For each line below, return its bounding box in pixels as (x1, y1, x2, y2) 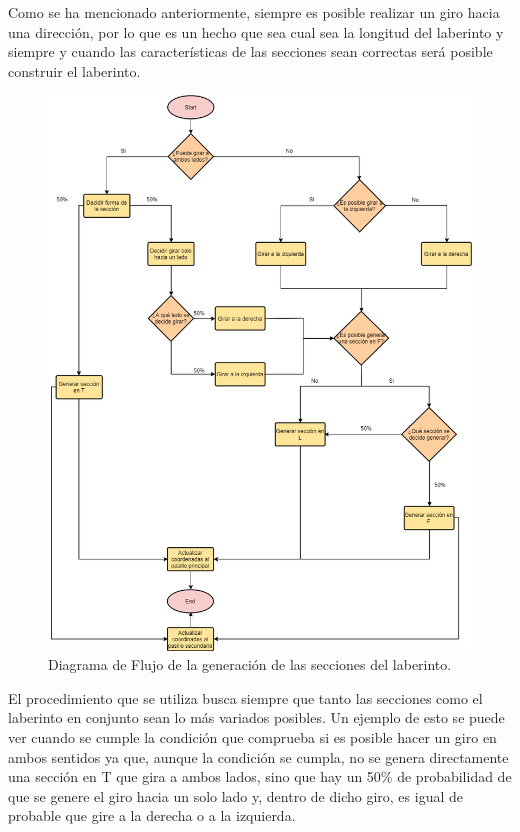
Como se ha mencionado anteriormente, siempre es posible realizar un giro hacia (8, 2, 500, 22)
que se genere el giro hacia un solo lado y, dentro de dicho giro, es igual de (8, 785, 463, 806)
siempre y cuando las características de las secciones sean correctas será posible (8, 41, 493, 62)
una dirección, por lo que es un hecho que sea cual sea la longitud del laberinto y (8, 21, 504, 42)
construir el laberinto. (8, 60, 141, 81)
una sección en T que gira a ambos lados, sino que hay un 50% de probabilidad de (8, 766, 512, 787)
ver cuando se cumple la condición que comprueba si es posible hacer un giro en (8, 726, 497, 747)
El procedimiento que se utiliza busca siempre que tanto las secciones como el (8, 687, 483, 708)
